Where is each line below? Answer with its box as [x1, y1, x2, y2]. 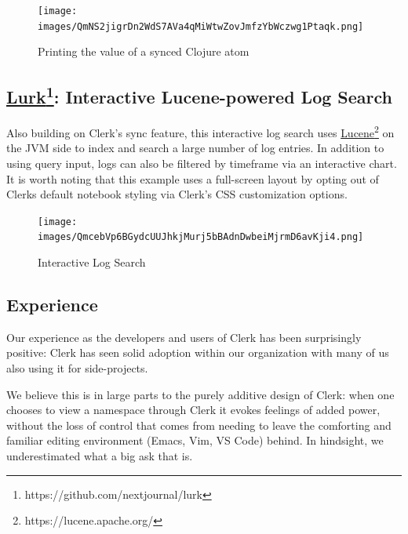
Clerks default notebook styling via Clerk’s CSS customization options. [6, 186, 348, 202]
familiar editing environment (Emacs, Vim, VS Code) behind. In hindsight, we [6, 432, 384, 449]
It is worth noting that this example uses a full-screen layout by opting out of [6, 170, 379, 187]
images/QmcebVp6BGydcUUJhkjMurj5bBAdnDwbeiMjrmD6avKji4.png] [38, 231, 364, 243]
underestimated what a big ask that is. [6, 448, 193, 463]
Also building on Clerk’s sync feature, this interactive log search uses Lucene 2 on [6, 122, 395, 140]
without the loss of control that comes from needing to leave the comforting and [6, 416, 392, 433]
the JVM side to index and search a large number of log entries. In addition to [6, 140, 384, 156]
